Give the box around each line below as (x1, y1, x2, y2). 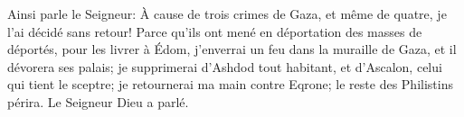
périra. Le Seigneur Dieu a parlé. (7, 92, 189, 111)
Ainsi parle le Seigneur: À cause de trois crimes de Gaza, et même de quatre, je (7, 4, 447, 22)
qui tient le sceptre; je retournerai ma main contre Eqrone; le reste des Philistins (7, 75, 453, 94)
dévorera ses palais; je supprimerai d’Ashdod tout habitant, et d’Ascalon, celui (7, 57, 442, 76)
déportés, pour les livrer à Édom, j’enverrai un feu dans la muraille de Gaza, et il (7, 40, 457, 58)
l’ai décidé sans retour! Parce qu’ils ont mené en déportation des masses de (7, 22, 422, 40)
